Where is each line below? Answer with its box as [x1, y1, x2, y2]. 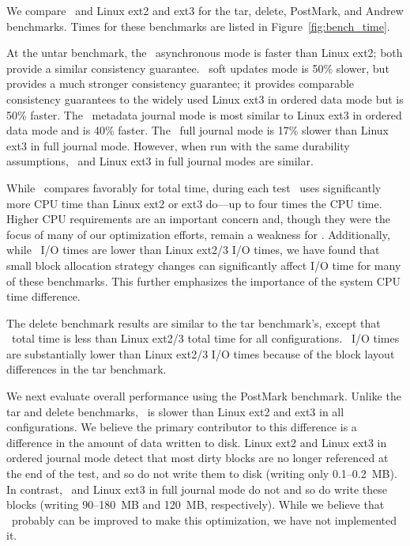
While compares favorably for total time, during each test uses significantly [6, 179, 382, 195]
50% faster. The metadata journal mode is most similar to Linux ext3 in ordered [6, 106, 402, 123]
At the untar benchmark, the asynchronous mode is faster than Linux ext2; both [6, 44, 403, 61]
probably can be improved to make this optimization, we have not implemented [11, 511, 397, 528]
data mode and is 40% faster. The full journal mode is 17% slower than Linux [6, 122, 389, 138]
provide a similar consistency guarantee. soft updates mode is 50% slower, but [6, 59, 389, 76]
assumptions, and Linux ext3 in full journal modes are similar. [6, 153, 314, 169]
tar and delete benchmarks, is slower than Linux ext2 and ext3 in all [6, 403, 344, 419]
